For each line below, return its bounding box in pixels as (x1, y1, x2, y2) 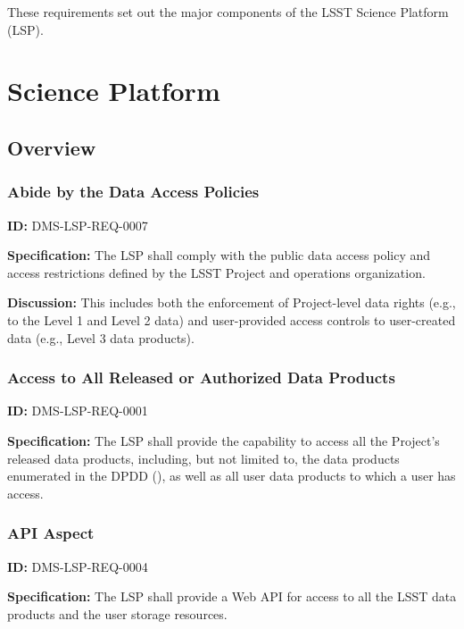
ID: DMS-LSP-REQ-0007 (7, 215, 148, 234)
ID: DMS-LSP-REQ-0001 (7, 401, 148, 420)
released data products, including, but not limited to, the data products (7, 449, 400, 467)
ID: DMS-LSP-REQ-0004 (7, 557, 148, 575)
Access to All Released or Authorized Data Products (7, 366, 395, 389)
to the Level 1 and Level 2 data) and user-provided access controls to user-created (7, 310, 456, 329)
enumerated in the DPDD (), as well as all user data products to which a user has (7, 466, 456, 485)
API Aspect (7, 522, 95, 544)
